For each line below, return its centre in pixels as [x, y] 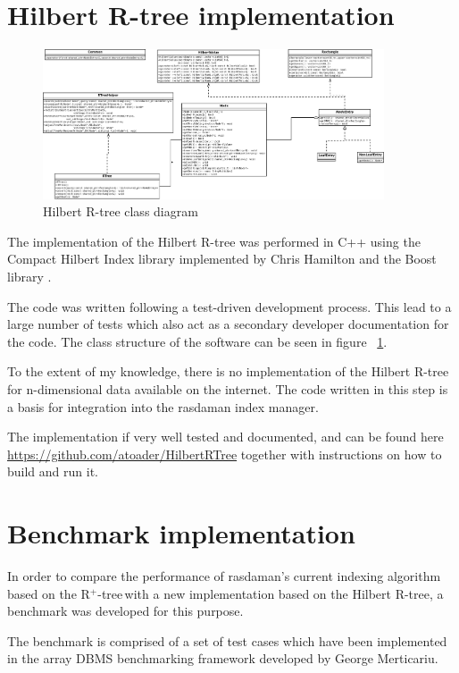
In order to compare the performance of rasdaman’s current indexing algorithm [224, 576]
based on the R [49, 593]
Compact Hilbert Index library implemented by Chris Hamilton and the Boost [222, 259]
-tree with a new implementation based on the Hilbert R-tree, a [271, 593]
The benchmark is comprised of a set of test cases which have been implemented [227, 640]
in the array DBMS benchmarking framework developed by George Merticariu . [223, 658]
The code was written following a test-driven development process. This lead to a [229, 306]
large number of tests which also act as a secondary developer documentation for [228, 324]
